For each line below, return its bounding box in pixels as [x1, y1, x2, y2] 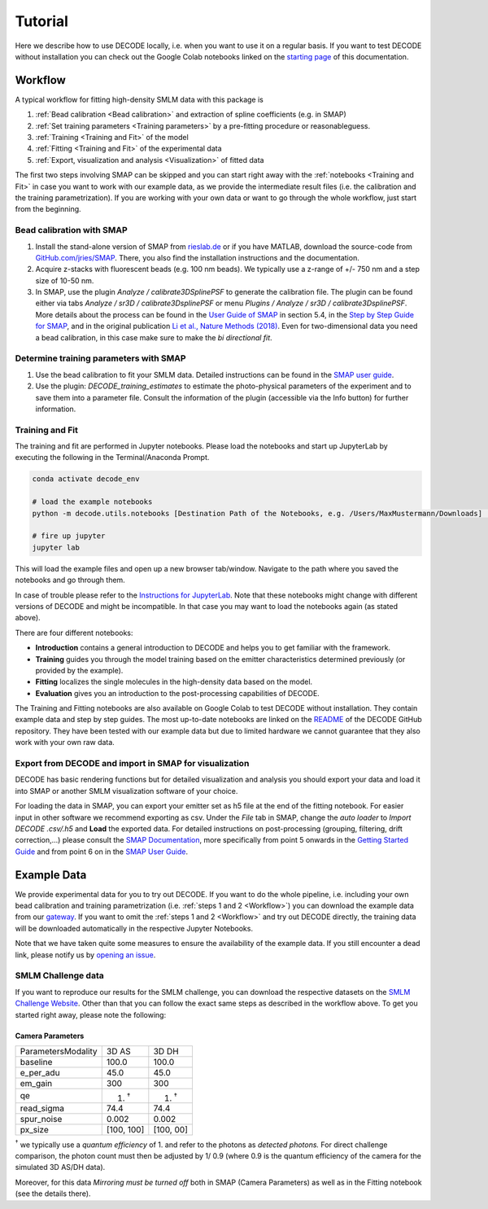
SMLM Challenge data [15, 970, 105, 981]
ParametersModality [20, 1045, 98, 1057]
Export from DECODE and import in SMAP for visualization [15, 758, 250, 769]
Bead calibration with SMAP [15, 225, 128, 236]
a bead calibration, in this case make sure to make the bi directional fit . [35, 332, 272, 342]
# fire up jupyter [32, 532, 106, 541]
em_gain [20, 1077, 53, 1089]
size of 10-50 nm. [35, 275, 94, 285]
